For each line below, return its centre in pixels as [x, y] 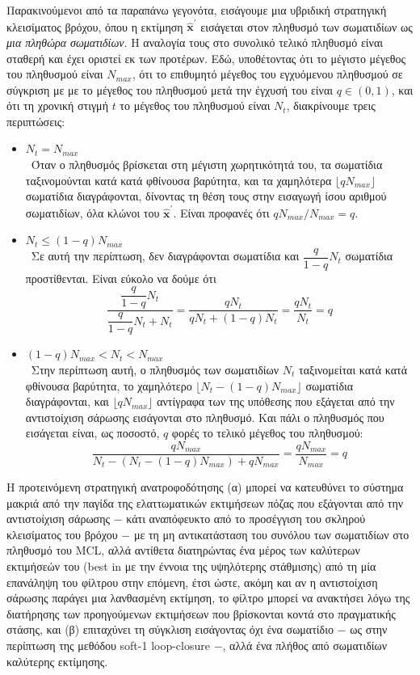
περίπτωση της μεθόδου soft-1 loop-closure [108, 645]
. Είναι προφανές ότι [221, 212]
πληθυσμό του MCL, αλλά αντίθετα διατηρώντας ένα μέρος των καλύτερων [183, 550]
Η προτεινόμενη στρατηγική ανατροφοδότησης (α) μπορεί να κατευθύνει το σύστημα [205, 487]
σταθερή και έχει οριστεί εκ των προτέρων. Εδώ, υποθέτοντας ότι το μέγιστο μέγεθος [206, 58]
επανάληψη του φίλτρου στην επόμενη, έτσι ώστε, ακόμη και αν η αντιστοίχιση [192, 582]
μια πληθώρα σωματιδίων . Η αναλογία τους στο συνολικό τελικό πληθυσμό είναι [195, 42]
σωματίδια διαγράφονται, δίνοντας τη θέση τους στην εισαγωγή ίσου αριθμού [206, 196]
